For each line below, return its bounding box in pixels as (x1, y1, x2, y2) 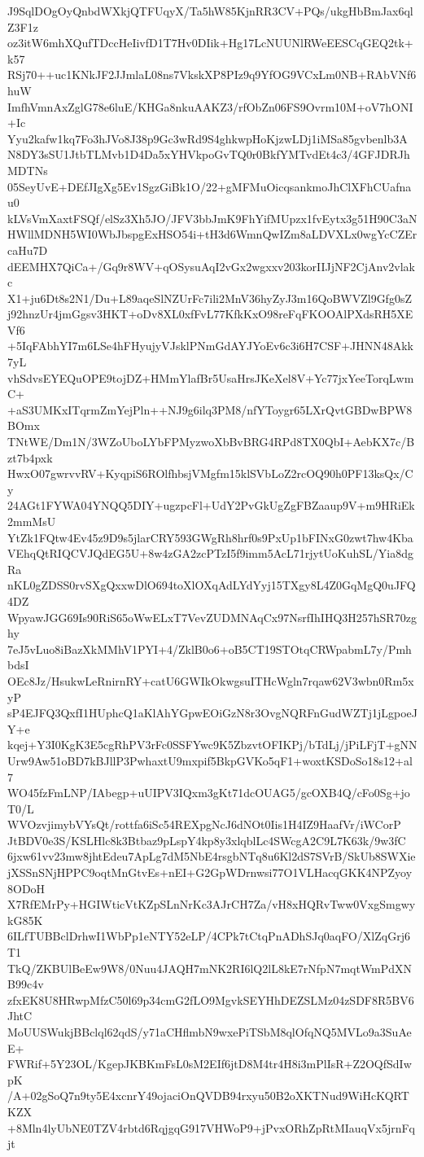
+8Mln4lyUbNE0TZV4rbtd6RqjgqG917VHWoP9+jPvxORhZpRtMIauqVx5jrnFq (7, 1119, 416, 1136)
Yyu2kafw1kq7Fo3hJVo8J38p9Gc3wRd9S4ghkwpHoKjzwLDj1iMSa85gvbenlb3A (7, 129, 408, 147)
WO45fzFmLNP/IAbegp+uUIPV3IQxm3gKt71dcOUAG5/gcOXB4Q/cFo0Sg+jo (7, 784, 410, 801)
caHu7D (7, 241, 48, 258)
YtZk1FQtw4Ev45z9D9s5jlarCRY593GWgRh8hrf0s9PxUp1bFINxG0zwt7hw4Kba (7, 528, 413, 546)
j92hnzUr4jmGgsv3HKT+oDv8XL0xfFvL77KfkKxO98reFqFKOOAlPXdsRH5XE (7, 305, 413, 322)
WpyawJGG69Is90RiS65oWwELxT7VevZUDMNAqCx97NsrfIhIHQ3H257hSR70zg (7, 608, 417, 625)
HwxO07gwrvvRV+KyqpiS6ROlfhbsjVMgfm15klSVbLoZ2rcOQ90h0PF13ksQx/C (7, 465, 413, 482)
